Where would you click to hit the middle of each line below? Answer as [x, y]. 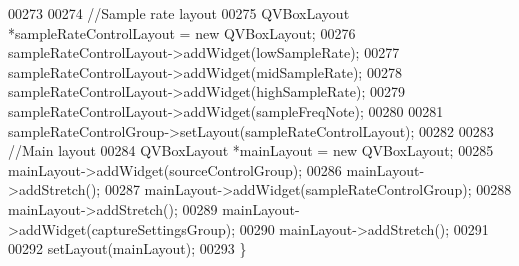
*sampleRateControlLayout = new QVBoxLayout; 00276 [182, 32]
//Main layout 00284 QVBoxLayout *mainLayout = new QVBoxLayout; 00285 [251, 150]
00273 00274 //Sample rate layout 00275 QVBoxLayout [179, 13]
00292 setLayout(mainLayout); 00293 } [127, 248]
